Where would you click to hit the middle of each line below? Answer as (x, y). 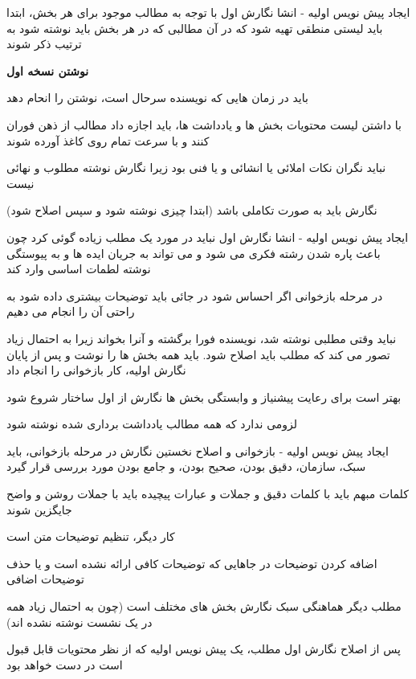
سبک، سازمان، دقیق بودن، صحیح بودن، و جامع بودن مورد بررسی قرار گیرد (186, 466)
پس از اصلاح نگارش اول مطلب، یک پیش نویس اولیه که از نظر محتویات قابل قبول (204, 649)
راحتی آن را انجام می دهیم (71, 311)
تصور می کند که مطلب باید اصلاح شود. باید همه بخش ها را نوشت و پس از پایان (198, 354)
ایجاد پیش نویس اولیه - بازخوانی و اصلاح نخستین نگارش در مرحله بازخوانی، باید (198, 450)
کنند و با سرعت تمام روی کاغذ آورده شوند (108, 140)
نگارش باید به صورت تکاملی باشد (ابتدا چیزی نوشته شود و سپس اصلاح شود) (192, 210)
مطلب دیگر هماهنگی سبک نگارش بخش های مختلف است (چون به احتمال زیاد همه (204, 606)
